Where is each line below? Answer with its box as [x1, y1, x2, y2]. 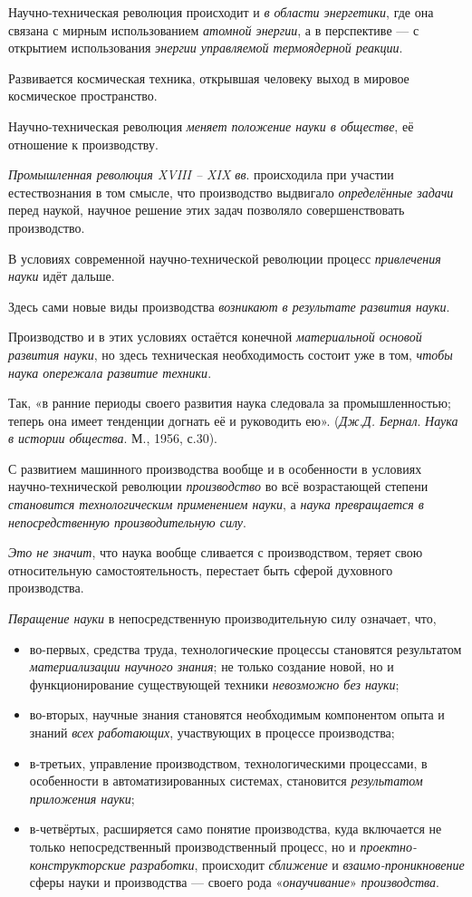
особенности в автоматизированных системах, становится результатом [29, 771, 423, 790]
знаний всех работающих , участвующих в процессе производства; [29, 723, 395, 741]
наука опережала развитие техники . [8, 362, 212, 381]
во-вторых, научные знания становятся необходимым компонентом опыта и [29, 705, 445, 724]
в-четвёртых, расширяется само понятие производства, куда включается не [29, 819, 442, 838]
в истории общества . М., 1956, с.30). [8, 429, 217, 448]
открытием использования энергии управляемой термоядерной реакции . [8, 38, 403, 57]
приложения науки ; [29, 788, 135, 807]
